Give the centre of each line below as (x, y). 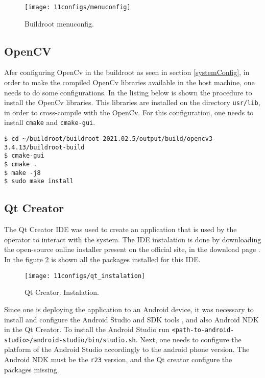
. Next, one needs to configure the (188, 339)
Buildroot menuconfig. (59, 23)
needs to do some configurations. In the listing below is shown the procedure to (128, 92)
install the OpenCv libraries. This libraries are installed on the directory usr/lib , (132, 102)
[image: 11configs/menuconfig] (78, 7)
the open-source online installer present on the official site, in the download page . (132, 249)
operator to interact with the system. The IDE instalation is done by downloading (133, 239)
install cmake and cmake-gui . (50, 122)
